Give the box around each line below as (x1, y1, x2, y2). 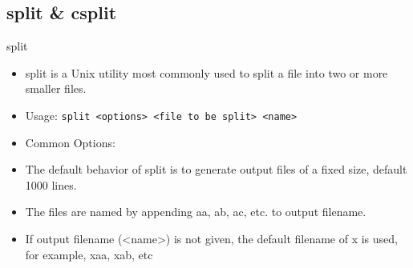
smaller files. (25, 80, 87, 97)
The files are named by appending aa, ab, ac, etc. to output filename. (25, 203, 366, 220)
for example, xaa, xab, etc (25, 246, 153, 262)
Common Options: (25, 134, 115, 150)
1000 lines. (25, 176, 77, 193)
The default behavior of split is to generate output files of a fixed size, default (25, 161, 407, 178)
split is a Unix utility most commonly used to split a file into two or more (25, 64, 388, 81)
